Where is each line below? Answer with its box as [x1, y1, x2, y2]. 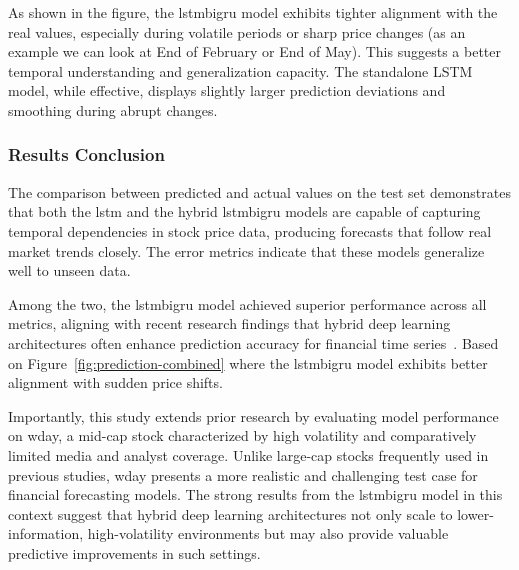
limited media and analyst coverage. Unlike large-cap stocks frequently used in [8, 444, 489, 465]
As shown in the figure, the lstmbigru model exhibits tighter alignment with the [8, 2, 498, 22]
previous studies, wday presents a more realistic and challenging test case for [8, 464, 478, 485]
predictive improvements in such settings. [8, 542, 261, 563]
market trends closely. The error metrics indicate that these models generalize [8, 240, 485, 261]
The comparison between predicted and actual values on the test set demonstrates [8, 181, 511, 202]
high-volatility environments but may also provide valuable [87, 523, 449, 544]
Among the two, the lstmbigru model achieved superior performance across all [8, 293, 487, 314]
